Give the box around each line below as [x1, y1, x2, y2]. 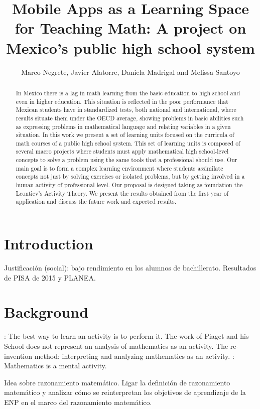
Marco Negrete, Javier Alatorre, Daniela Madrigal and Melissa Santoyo [21, 66, 240, 77]
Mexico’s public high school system [6, 37, 255, 58]
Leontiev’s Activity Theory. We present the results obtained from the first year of [16, 189, 229, 197]
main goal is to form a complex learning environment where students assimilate [16, 164, 223, 172]
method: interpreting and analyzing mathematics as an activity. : [34, 350, 234, 361]
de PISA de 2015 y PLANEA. [4, 272, 96, 283]
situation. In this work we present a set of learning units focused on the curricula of [16, 130, 234, 139]
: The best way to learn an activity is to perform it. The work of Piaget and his [4, 331, 249, 341]
